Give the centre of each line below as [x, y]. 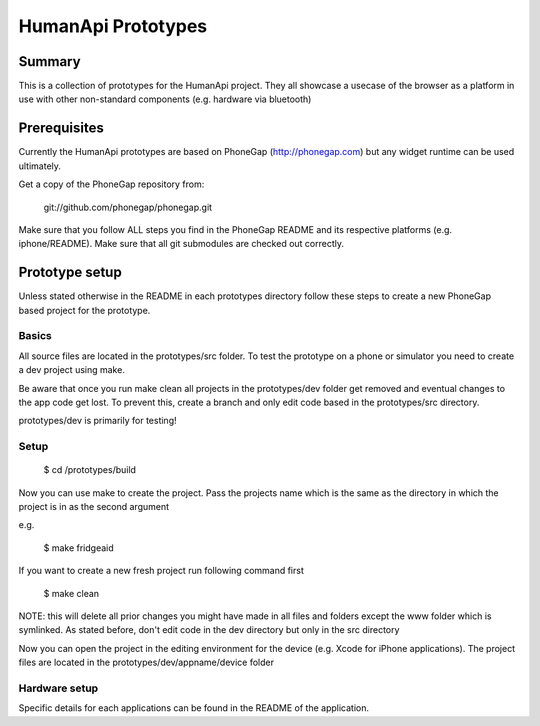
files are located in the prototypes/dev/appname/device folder [146, 662]
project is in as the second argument [94, 507]
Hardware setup [58, 688]
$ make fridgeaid [78, 547]
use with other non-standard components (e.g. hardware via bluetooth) [165, 99]
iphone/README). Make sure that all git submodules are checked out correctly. [181, 244]
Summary [49, 61]
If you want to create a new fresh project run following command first [161, 571]
